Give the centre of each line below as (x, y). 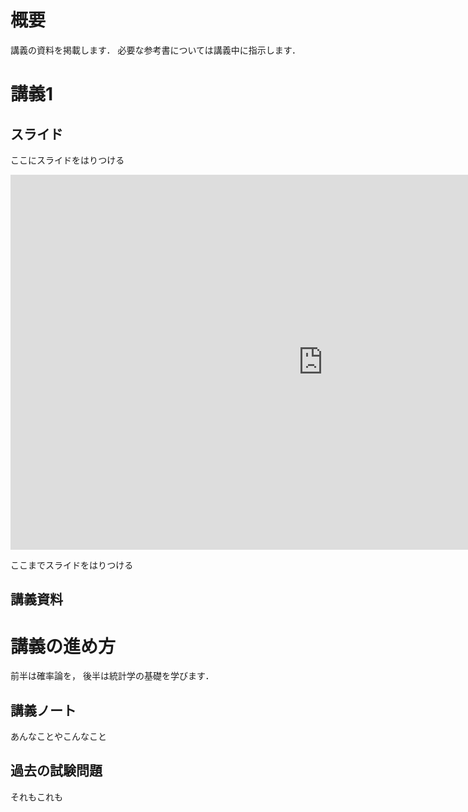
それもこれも (36, 797)
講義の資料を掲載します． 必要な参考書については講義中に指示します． (156, 50)
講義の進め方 (63, 646)
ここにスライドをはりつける (67, 160)
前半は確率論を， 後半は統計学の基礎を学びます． (112, 676)
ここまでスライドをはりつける (72, 565)
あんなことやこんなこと (58, 737)
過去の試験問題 (56, 771)
